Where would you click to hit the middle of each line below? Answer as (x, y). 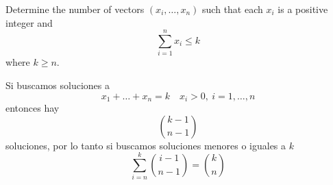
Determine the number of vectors (75, 9)
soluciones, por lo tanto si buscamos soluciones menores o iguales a (146, 145)
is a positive (303, 9)
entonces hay (33, 107)
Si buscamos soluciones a (58, 85)
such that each (233, 9)
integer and (29, 22)
